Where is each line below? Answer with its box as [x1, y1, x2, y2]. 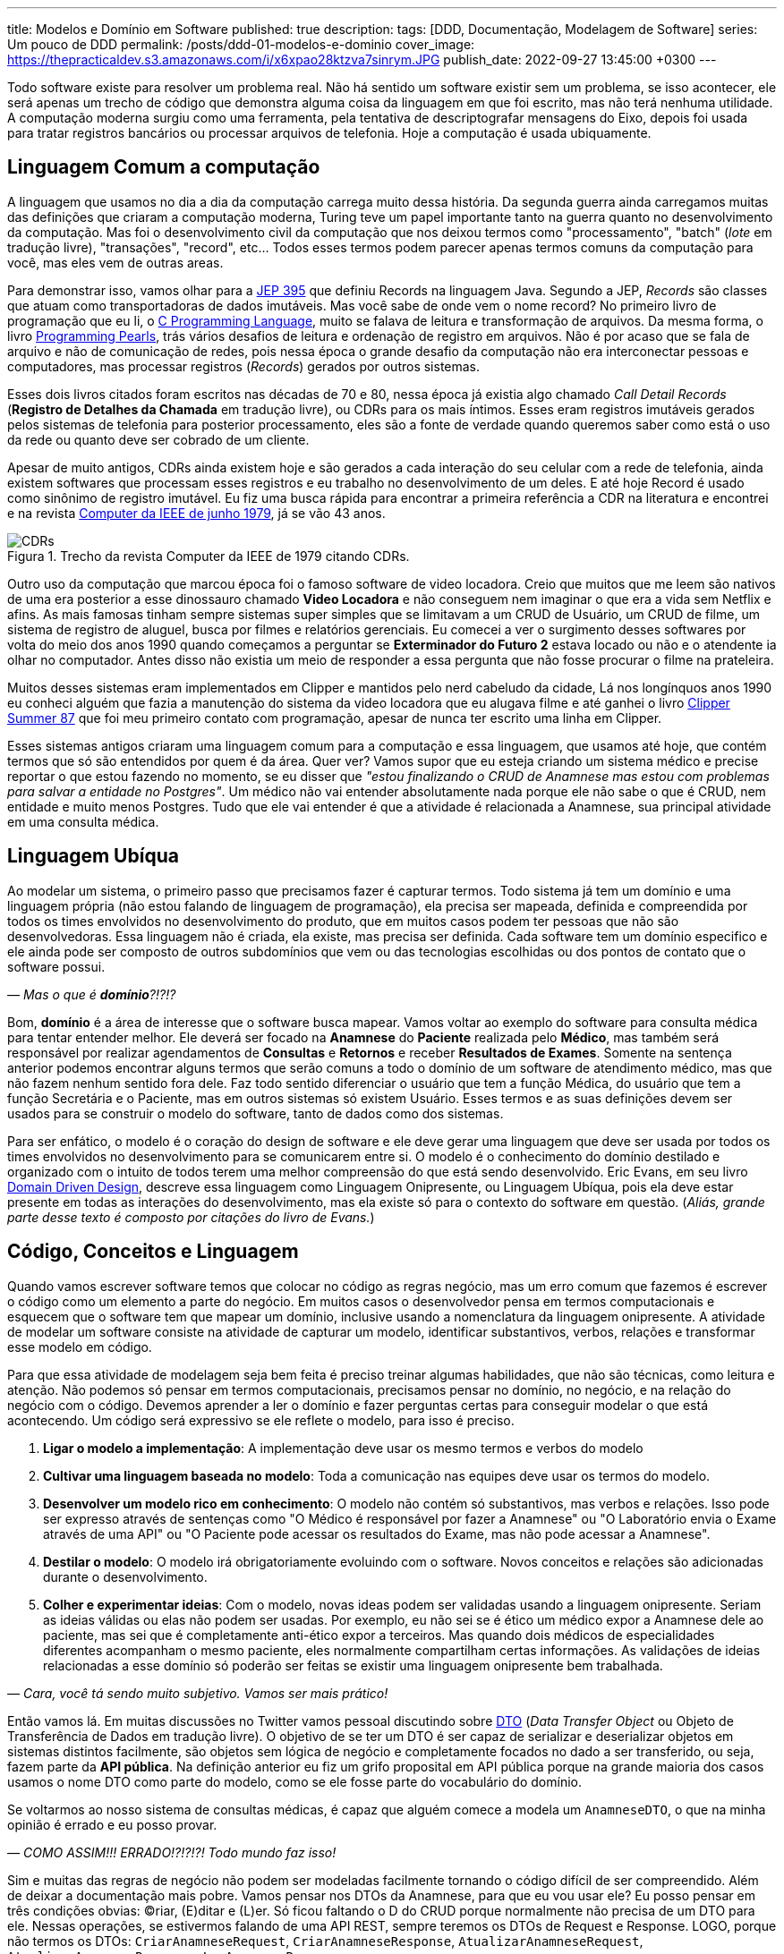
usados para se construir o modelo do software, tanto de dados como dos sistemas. [7, 1105, 504, 1121]
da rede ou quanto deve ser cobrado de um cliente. [7, 431, 310, 447]
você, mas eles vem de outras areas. [7, 254, 224, 270]
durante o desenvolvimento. [43, 1568, 208, 1584]
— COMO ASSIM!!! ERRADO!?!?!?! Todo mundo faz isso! [7, 1844, 337, 1860]
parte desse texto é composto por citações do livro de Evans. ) [7, 1209, 375, 1225]
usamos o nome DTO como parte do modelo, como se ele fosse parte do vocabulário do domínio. [7, 1773, 582, 1789]
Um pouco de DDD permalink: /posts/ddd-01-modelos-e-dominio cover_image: [7, 37, 475, 52]
